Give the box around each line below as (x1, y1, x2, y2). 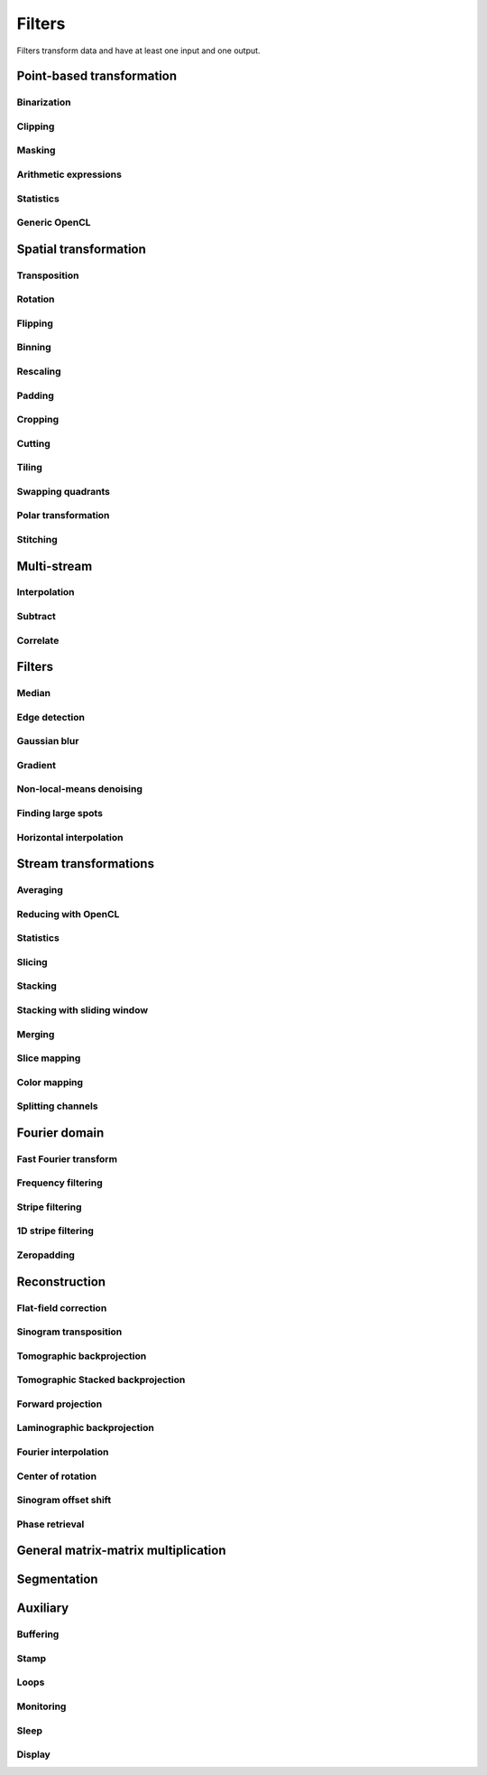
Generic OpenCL (16, 217, 91, 229)
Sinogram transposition (16, 1325, 123, 1338)
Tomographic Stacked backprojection (16, 1373, 186, 1386)
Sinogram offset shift (16, 1494, 112, 1507)
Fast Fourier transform (16, 1152, 117, 1165)
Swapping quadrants (16, 485, 110, 497)
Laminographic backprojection (16, 1422, 155, 1435)
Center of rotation (16, 1470, 97, 1482)
